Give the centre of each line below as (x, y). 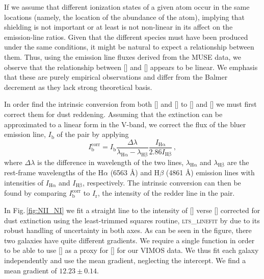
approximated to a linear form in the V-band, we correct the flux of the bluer (125, 124)
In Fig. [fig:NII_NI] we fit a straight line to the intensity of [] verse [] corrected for (132, 210)
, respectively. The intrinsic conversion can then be (162, 182)
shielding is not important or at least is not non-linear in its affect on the (118, 27)
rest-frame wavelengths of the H (54, 172)
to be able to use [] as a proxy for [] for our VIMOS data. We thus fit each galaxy (131, 250)
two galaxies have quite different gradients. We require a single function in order (129, 240)
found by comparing (35, 193)
